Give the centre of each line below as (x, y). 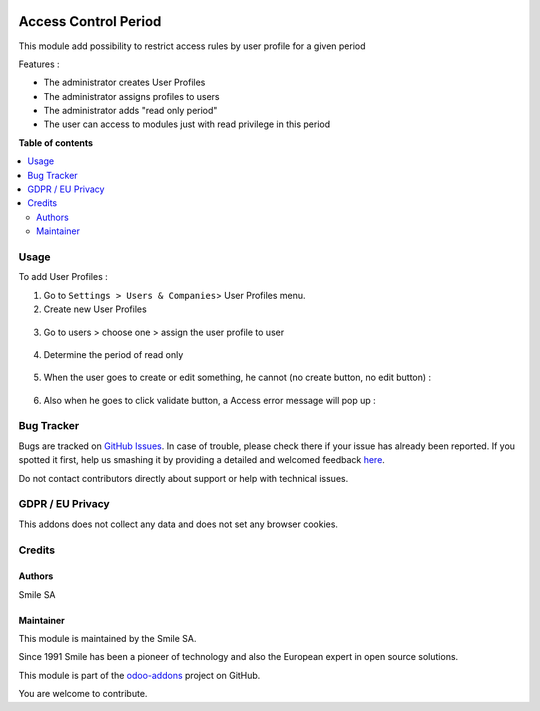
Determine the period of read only (113, 354)
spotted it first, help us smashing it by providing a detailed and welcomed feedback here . (201, 460)
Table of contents (56, 142)
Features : (39, 64)
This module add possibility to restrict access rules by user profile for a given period (192, 46)
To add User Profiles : (63, 277)
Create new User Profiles (95, 309)
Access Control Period (90, 21)
